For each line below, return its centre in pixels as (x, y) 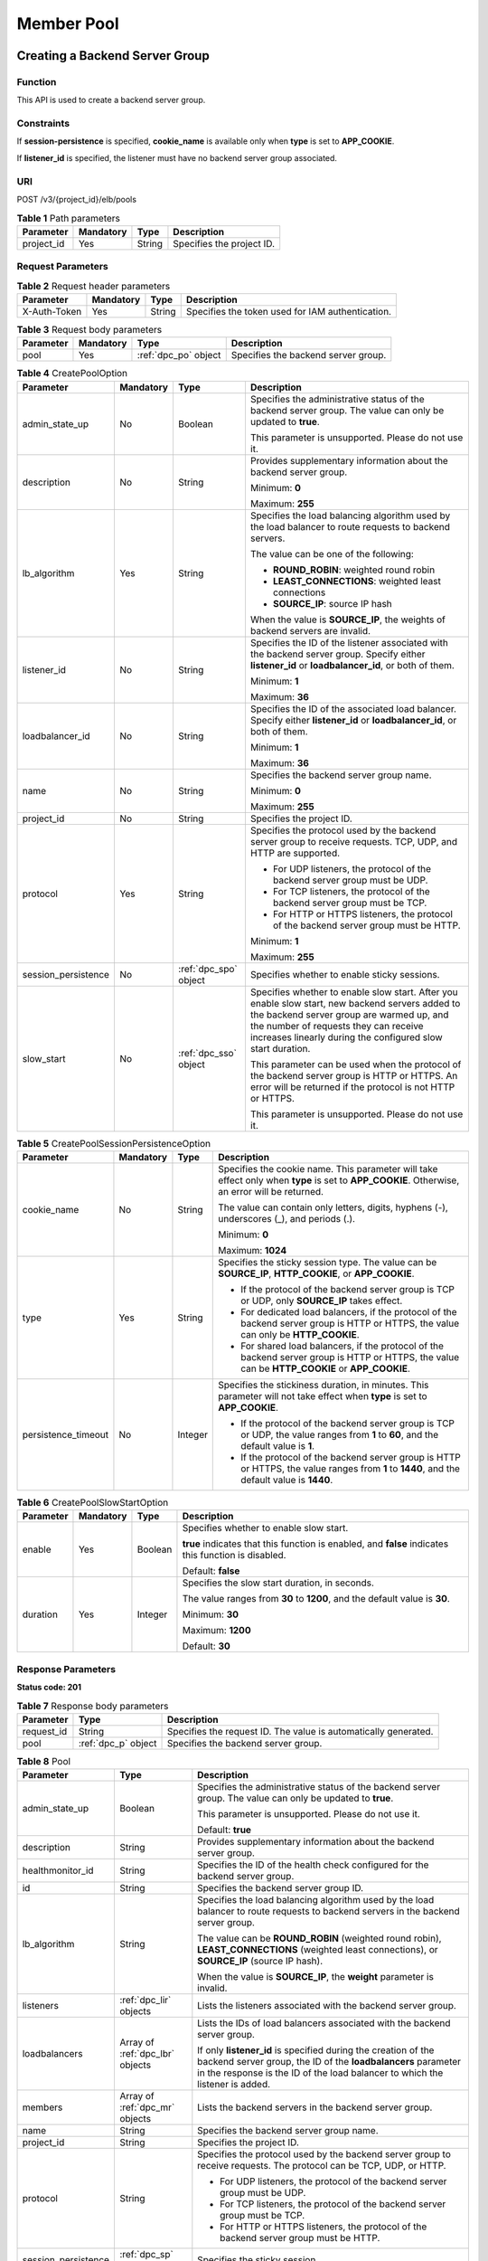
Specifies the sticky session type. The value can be (328, 1262)
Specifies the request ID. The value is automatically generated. (300, 1731)
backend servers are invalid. (310, 630)
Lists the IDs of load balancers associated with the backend (324, 2023)
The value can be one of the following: (332, 553)
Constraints (43, 124)
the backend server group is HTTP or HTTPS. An (354, 1075)
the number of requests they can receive (337, 1026)
